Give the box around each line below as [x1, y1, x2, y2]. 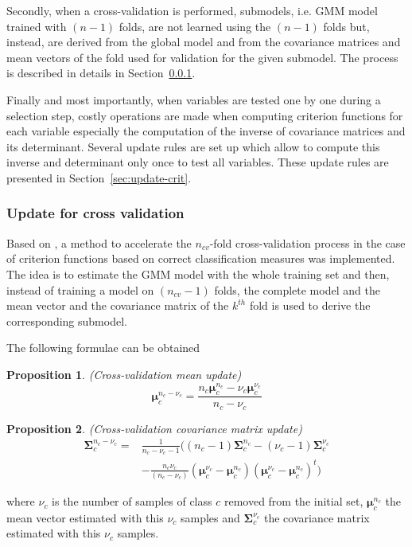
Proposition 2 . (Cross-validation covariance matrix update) [6, 420, 302, 436]
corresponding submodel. [6, 312, 127, 329]
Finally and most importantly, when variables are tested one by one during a [6, 91, 381, 107]
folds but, [323, 18, 370, 34]
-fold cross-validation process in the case [209, 234, 406, 251]
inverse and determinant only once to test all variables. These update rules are [6, 154, 389, 170]
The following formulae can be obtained [6, 339, 200, 356]
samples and [181, 509, 240, 526]
